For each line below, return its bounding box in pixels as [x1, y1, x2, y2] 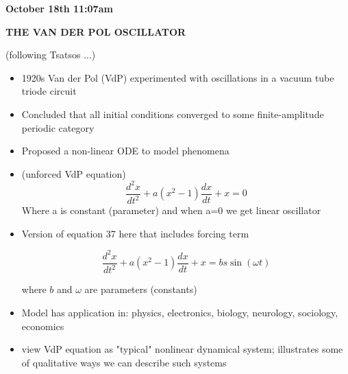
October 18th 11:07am [5, 1, 113, 15]
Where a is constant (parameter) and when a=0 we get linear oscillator [21, 203, 321, 218]
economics [21, 318, 64, 333]
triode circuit [21, 84, 77, 98]
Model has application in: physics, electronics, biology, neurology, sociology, [21, 305, 338, 319]
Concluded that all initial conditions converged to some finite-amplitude [21, 106, 324, 121]
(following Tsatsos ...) [5, 47, 96, 62]
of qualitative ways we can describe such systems [21, 355, 227, 369]
